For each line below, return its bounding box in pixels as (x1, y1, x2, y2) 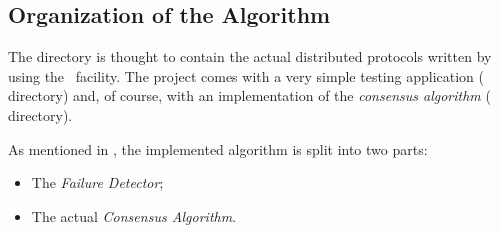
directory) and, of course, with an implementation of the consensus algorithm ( (8, 85, 491, 106)
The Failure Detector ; (31, 172, 164, 193)
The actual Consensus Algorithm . (31, 205, 237, 226)
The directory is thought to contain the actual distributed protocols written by (8, 46, 492, 67)
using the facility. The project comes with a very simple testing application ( (8, 65, 484, 86)
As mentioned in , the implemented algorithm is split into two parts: (8, 138, 428, 159)
